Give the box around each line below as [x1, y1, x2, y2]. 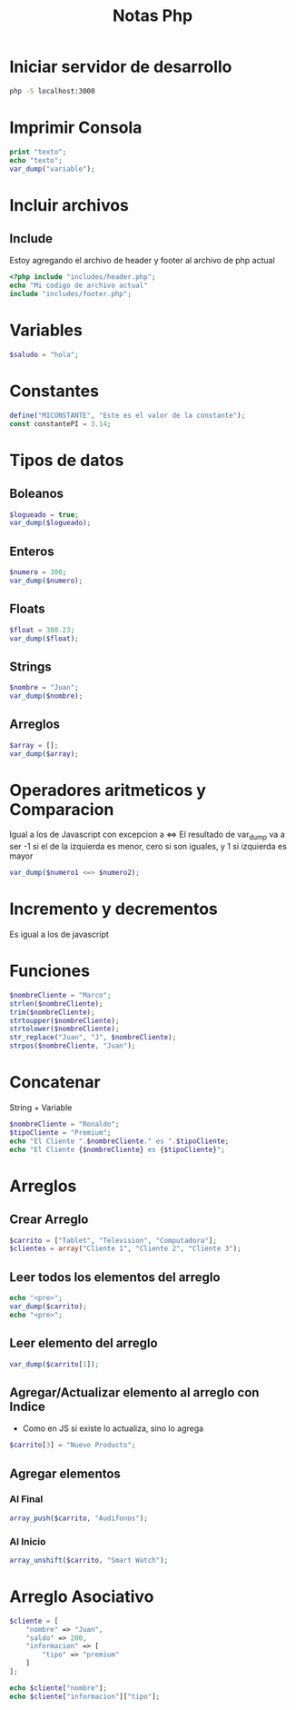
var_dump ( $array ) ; [9, 749, 79, 759]
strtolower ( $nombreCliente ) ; [9, 1024, 120, 1034]
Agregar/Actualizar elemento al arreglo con [9, 1385, 260, 1400]
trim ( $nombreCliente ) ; [9, 1008, 95, 1017]
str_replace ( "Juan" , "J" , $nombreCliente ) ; [9, 1033, 177, 1042]
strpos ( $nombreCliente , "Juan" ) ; [9, 1041, 136, 1050]
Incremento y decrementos [9, 899, 218, 920]
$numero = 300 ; [9, 568, 67, 577]
